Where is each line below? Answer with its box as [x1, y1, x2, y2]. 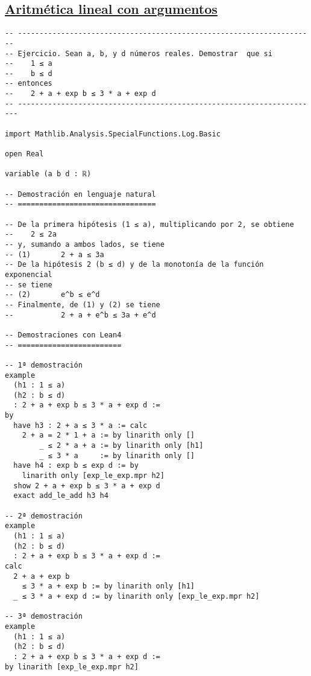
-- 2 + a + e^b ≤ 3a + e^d [5, 310, 156, 319]
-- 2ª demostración [5, 511, 83, 520]
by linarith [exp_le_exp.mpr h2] [5, 662, 139, 671]
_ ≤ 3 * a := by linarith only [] [39, 451, 195, 460]
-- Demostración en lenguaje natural [5, 190, 156, 199]
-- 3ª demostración [5, 612, 83, 621]
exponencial [5, 270, 52, 279]
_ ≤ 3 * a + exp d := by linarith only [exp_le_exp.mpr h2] [13, 591, 260, 601]
